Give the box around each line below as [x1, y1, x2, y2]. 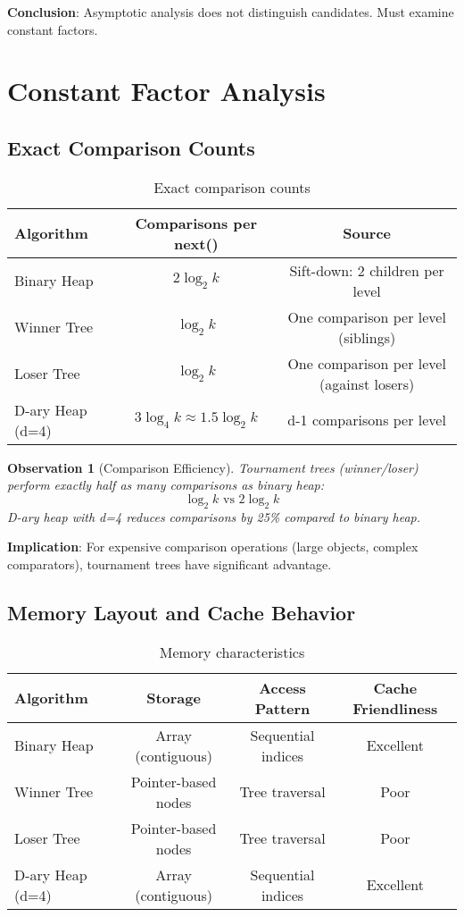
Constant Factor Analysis [7, 72, 326, 109]
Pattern [254, 697, 311, 719]
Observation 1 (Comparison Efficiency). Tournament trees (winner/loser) [7, 458, 418, 476]
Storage [146, 687, 201, 709]
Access [259, 677, 306, 698]
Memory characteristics [159, 641, 305, 662]
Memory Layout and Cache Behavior [7, 598, 356, 626]
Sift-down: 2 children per [289, 259, 444, 281]
